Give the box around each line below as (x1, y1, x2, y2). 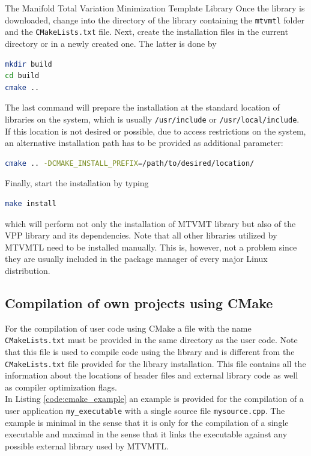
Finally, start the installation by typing (5, 177, 149, 189)
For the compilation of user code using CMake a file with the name (5, 321, 252, 334)
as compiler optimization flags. (5, 380, 117, 393)
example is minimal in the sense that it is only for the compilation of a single (5, 416, 289, 428)
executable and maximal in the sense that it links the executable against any (5, 428, 288, 440)
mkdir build (5, 59, 52, 68)
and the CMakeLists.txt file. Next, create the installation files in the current (5, 25, 288, 38)
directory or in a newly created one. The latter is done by (5, 37, 217, 49)
